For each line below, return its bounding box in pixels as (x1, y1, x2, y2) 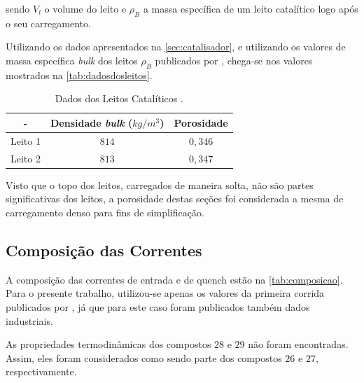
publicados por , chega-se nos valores (155, 53, 313, 67)
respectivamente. (6, 364, 77, 379)
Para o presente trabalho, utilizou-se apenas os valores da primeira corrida (6, 286, 325, 300)
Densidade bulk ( (50, 115, 133, 130)
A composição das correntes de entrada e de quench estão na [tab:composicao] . (6, 272, 343, 286)
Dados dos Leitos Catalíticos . (55, 91, 183, 106)
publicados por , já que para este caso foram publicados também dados (6, 299, 310, 314)
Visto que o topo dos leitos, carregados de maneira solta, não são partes (6, 177, 314, 192)
